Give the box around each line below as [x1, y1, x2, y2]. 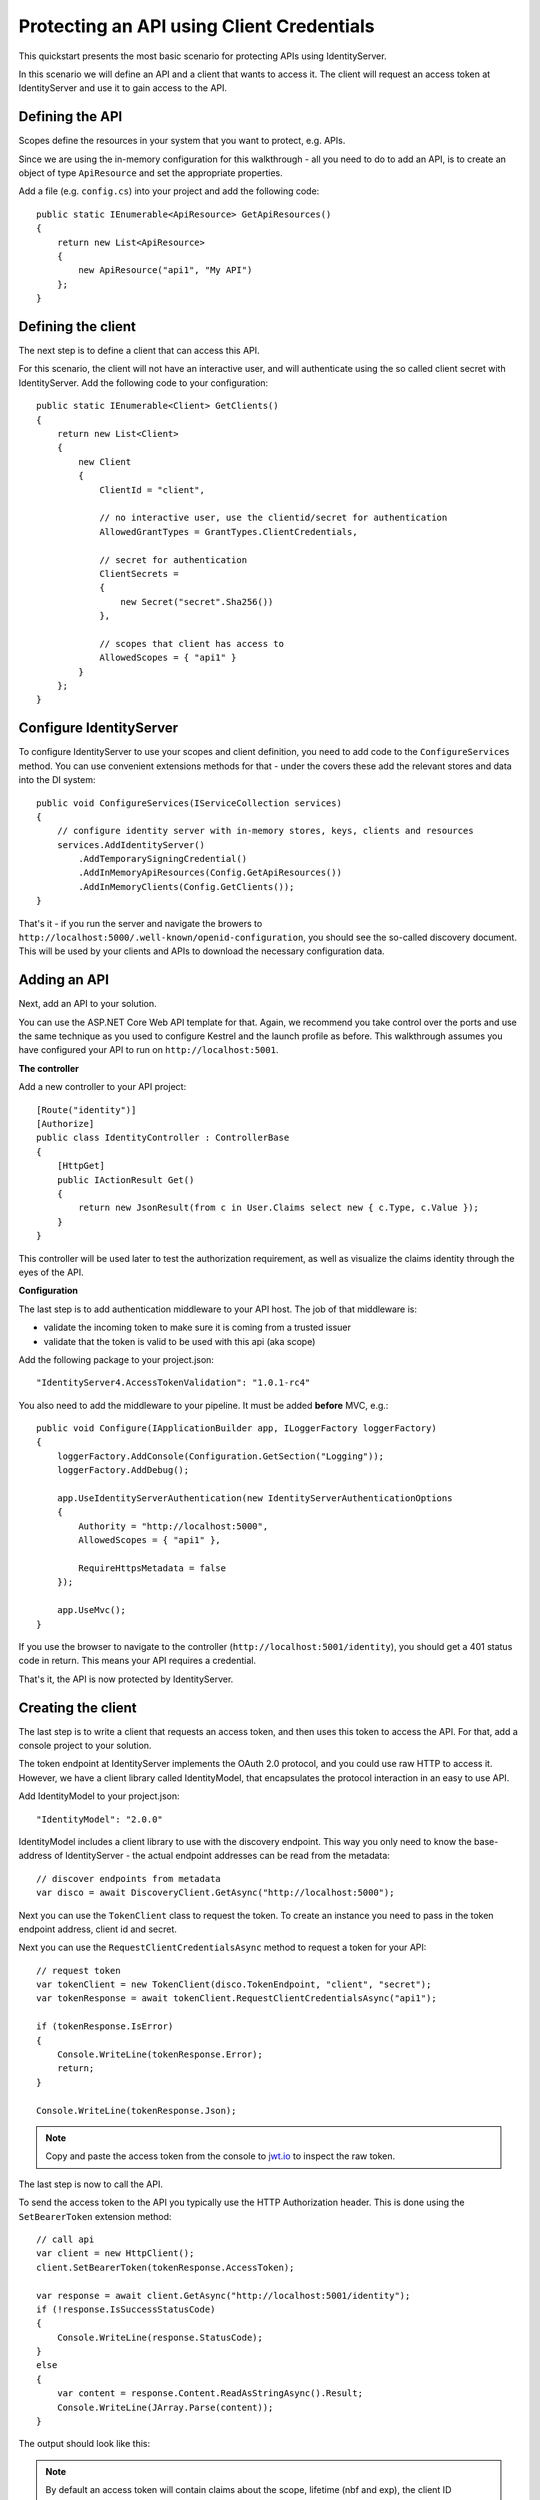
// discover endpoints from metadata [36, 1873, 222, 1884]
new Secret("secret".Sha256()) [120, 596, 274, 607]
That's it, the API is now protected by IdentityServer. [18, 1673, 234, 1685]
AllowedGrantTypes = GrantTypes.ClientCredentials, [99, 526, 359, 537]
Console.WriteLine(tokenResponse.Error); [56, 2049, 264, 2060]
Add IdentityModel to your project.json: [18, 1790, 180, 1802]
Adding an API [18, 971, 110, 989]
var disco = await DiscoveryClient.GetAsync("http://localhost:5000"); [36, 1887, 395, 1899]
